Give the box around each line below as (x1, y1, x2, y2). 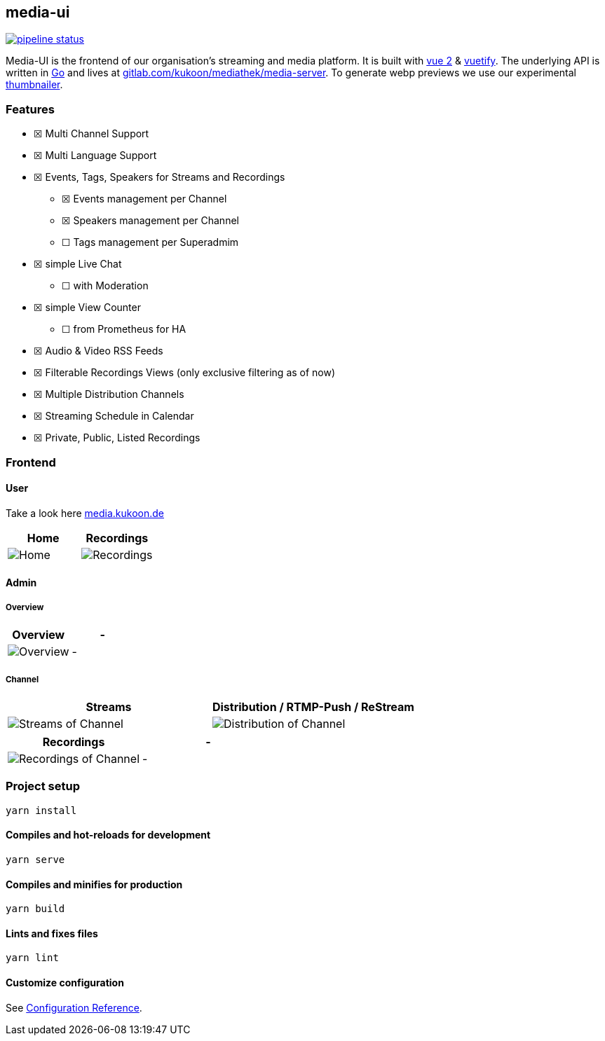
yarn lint (6, 952, 59, 964)
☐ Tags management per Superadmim (62, 236, 239, 249)
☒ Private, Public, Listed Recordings (34, 432, 200, 444)
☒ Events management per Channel (62, 193, 227, 205)
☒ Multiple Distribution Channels (34, 388, 184, 401)
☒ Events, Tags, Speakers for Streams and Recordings (34, 171, 285, 184)
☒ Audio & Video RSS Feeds (34, 345, 163, 357)
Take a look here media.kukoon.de (6, 506, 164, 519)
